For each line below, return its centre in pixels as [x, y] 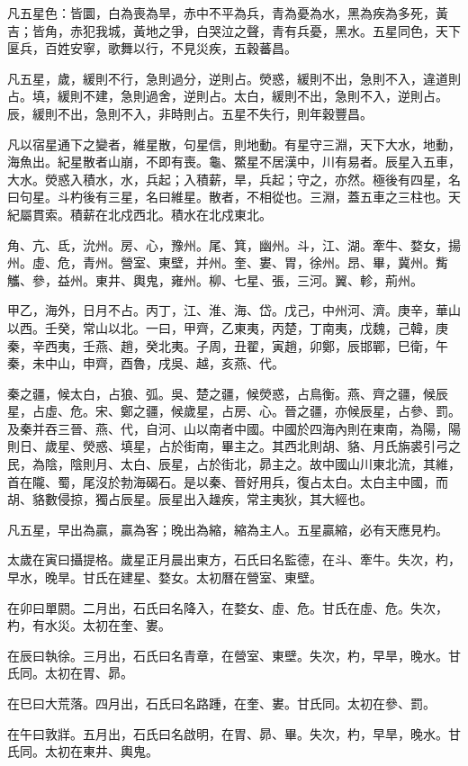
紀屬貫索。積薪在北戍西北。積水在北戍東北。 [139, 214]
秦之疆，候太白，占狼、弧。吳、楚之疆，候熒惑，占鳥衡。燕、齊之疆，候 [221, 393]
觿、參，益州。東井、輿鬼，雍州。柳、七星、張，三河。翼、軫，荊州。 [215, 279]
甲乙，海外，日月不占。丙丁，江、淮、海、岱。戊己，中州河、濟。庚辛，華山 [234, 310]
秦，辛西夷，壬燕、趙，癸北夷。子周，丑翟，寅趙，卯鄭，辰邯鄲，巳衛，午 [228, 345]
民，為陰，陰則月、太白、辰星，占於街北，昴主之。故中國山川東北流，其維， [234, 464]
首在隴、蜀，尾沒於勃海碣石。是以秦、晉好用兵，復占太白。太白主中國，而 [228, 481]
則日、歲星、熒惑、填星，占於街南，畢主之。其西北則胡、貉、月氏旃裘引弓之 [234, 446]
